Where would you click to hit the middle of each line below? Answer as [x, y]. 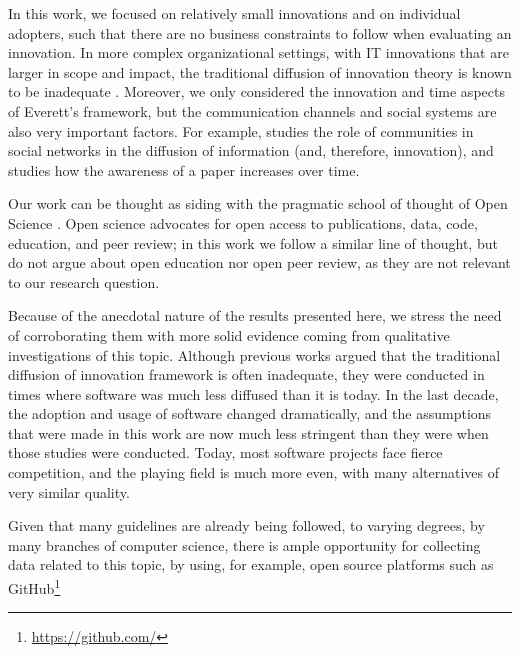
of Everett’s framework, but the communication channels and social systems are [252, 110]
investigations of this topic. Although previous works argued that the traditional [254, 354]
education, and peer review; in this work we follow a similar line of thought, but [253, 242]
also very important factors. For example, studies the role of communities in [241, 130]
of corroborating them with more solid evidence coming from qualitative [229, 334]
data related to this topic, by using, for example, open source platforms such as [251, 564]
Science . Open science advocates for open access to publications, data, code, [243, 222]
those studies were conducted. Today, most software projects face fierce [225, 452]
